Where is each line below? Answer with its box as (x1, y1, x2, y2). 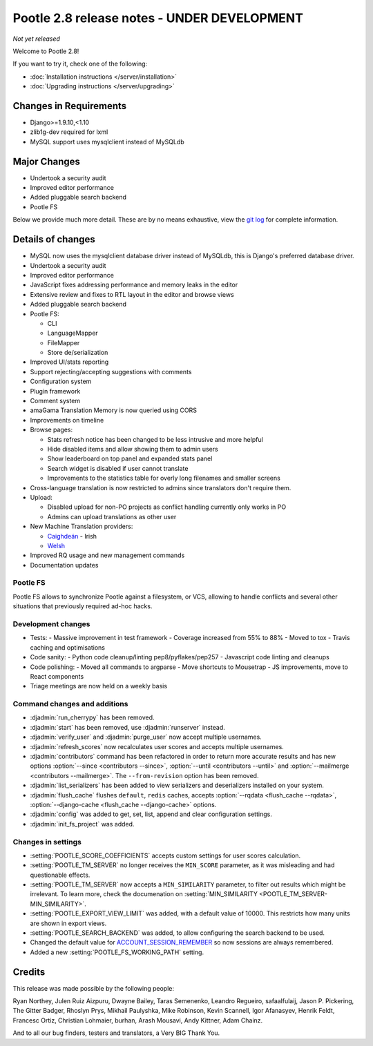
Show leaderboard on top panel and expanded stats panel (47, 454, 213, 463)
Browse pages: (30, 425, 73, 434)
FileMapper (47, 338, 80, 347)
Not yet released (12, 35, 60, 43)
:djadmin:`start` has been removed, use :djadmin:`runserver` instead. (30, 723, 226, 731)
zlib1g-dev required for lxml (30, 128, 108, 136)
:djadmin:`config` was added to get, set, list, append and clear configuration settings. (30, 810, 272, 818)
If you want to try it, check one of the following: (12, 59, 148, 68)
